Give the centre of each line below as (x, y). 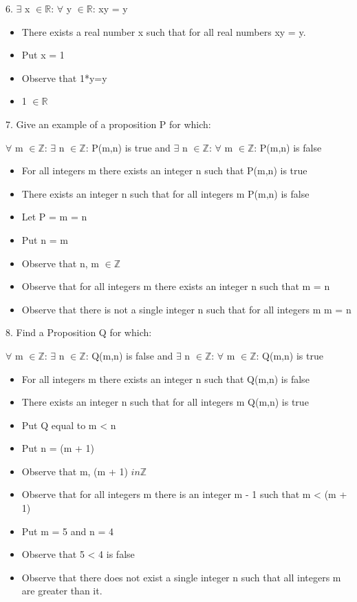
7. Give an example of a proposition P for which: (108, 124)
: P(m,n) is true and (128, 147)
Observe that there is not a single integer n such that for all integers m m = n (186, 309)
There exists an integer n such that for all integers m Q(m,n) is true (165, 402)
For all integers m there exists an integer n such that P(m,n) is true (164, 170)
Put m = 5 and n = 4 (67, 531)
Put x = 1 (43, 55)
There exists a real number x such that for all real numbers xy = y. (164, 31)
